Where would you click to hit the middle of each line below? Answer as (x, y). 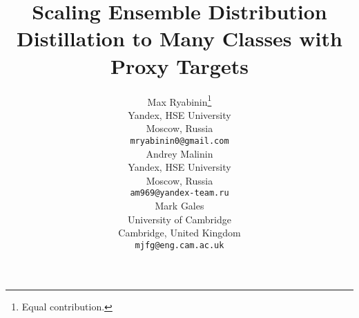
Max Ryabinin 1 (179, 100)
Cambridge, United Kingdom (179, 233)
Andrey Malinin (179, 153)
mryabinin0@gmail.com (179, 141)
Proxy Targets (179, 65)
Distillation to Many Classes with (179, 38)
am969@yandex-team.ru (179, 193)
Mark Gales (179, 206)
